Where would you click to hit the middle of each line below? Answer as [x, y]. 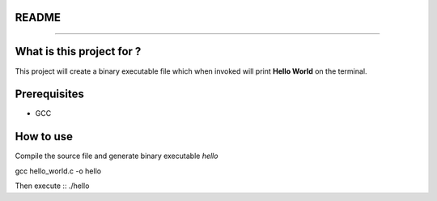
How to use [44, 137]
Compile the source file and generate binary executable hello [117, 156]
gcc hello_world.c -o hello [58, 171]
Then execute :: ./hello [52, 186]
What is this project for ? [78, 51]
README [38, 17]
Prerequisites [49, 94]
